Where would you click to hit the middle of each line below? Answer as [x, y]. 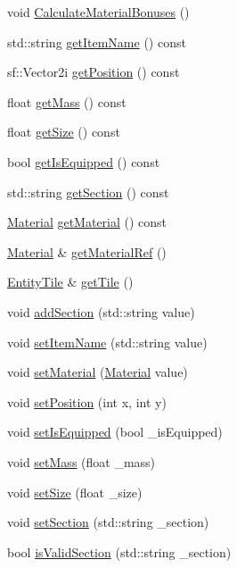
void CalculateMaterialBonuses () [98, 12]
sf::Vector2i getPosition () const [94, 72]
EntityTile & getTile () [70, 282]
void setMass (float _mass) [82, 461]
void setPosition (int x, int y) [87, 401]
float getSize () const [64, 132]
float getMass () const [67, 101]
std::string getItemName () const [97, 42]
